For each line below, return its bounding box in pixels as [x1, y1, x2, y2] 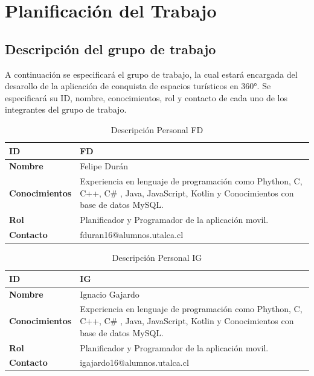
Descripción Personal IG [112, 251, 202, 264]
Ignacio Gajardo [80, 287, 139, 300]
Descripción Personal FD [111, 123, 203, 136]
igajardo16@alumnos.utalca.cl [80, 356, 189, 369]
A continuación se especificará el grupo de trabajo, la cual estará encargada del [5, 67, 298, 80]
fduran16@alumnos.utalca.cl [80, 228, 184, 241]
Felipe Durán [80, 160, 128, 172]
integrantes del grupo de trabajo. [5, 103, 127, 116]
